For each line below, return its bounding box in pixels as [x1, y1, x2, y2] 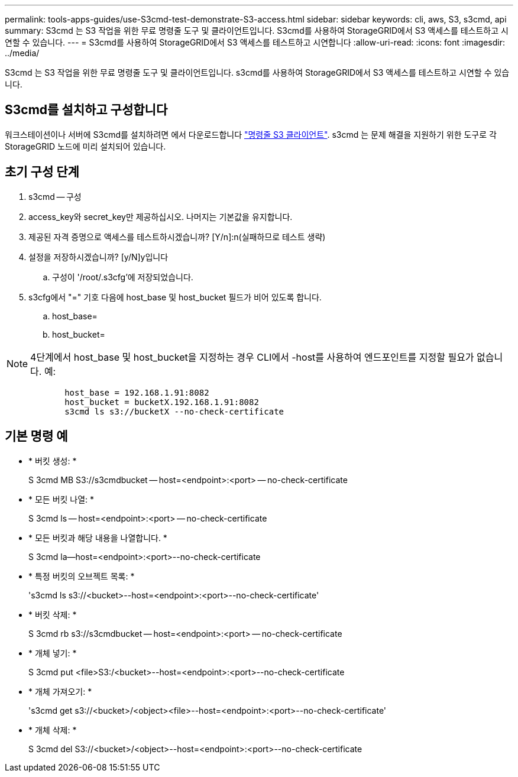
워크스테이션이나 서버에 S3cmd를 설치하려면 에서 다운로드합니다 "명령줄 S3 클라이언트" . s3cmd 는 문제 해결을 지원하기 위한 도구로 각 [5, 129, 497, 140]
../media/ [5, 48, 40, 58]
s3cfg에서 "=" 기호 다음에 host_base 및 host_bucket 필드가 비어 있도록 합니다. [28, 292, 322, 302]
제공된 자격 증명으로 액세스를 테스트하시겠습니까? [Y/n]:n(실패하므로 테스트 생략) [28, 231, 326, 242]
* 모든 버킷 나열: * [28, 494, 95, 504]
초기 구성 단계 [5, 164, 79, 180]
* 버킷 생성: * [28, 455, 77, 466]
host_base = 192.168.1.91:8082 [64, 387, 209, 397]
